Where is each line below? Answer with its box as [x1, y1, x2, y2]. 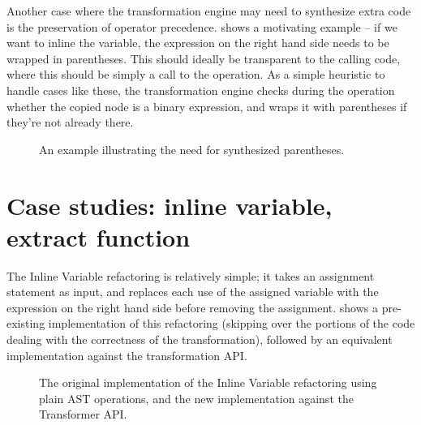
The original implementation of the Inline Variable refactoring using [39, 374, 377, 391]
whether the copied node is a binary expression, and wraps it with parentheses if [6, 97, 407, 114]
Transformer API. [39, 406, 127, 423]
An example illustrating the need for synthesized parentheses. [39, 140, 345, 157]
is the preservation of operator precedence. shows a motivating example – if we [6, 18, 397, 35]
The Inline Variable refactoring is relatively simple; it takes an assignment [6, 267, 375, 284]
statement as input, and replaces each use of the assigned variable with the [6, 283, 379, 300]
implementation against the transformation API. [6, 346, 247, 363]
